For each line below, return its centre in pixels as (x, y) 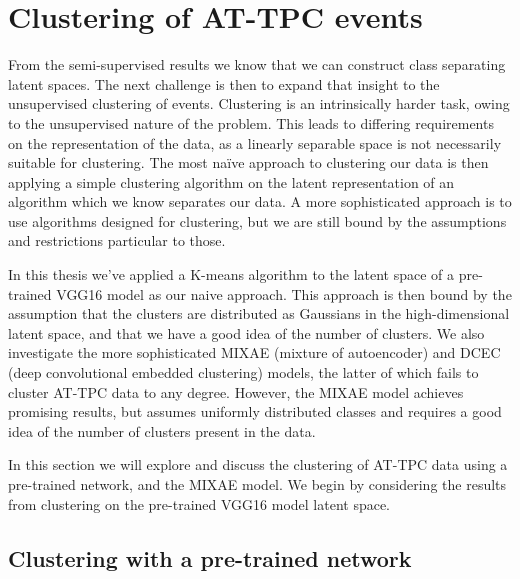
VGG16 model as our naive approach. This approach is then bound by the (284, 293)
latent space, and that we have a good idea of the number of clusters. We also (246, 332)
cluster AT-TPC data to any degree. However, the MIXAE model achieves (236, 391)
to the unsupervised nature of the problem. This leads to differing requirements (251, 122)
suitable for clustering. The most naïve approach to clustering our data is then (248, 162)
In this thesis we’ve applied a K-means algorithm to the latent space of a (231, 274)
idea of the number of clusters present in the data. (162, 430)
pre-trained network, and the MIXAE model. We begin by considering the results (257, 484)
